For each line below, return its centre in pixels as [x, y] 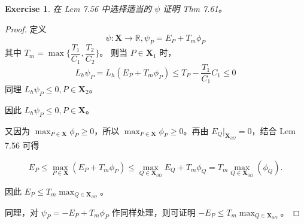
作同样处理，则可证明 [153, 212]
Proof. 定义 [26, 28]
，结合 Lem [273, 130]
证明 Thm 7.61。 [195, 8]
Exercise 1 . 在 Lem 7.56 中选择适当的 [78, 8]
